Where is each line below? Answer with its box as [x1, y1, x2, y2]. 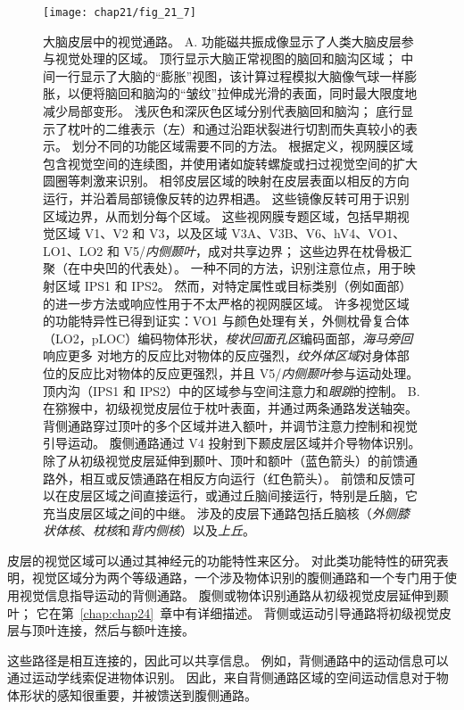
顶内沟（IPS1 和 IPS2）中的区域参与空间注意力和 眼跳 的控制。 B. [43, 381, 420, 400]
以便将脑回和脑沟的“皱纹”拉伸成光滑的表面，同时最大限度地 [67, 84, 418, 103]
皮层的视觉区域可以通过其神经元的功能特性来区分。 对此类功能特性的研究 [7, 550, 436, 569]
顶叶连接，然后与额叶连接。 [31, 621, 195, 640]
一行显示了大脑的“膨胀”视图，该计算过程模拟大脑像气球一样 [54, 66, 405, 85]
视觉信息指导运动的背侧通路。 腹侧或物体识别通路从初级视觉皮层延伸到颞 [19, 586, 449, 605]
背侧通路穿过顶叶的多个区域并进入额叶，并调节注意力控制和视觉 [43, 416, 418, 434]
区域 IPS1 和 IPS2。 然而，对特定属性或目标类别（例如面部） [54, 276, 412, 294]
